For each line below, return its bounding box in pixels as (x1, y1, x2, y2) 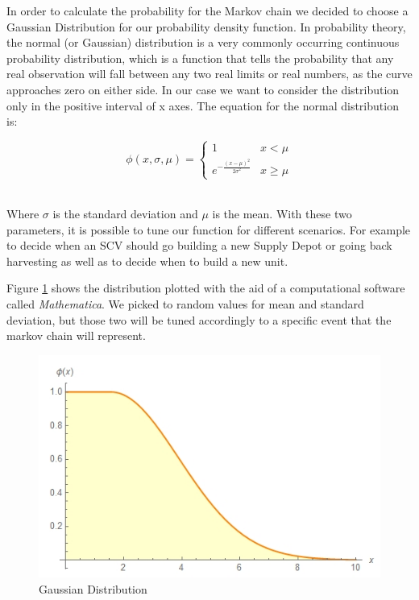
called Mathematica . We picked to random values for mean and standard (6, 296, 364, 312)
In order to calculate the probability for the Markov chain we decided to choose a (6, 2, 409, 19)
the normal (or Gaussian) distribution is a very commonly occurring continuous (6, 34, 400, 51)
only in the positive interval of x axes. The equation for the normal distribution (6, 97, 399, 114)
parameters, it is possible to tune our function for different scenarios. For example (6, 221, 411, 238)
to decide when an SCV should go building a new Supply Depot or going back (6, 237, 392, 254)
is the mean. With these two (212, 205, 352, 222)
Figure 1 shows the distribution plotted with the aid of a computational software (6, 279, 405, 296)
